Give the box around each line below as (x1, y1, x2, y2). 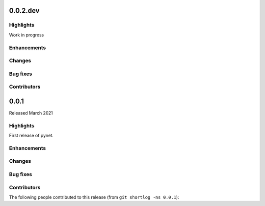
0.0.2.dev (9, 6, 40, 15)
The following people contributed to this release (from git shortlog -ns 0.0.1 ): (9, 194, 179, 200)
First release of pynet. (9, 133, 53, 139)
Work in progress (9, 32, 44, 38)
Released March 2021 (9, 110, 53, 116)
